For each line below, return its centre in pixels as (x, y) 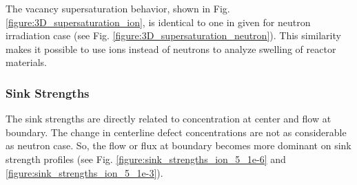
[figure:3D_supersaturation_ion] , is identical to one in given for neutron (158, 22)
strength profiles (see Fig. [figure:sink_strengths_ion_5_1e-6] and (146, 159)
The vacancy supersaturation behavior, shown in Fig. (118, 8)
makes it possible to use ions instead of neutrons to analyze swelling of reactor (171, 48)
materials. (27, 62)
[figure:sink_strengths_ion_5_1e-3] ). (84, 172)
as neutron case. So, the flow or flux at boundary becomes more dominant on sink (178, 145)
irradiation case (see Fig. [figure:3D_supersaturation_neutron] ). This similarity (173, 35)
